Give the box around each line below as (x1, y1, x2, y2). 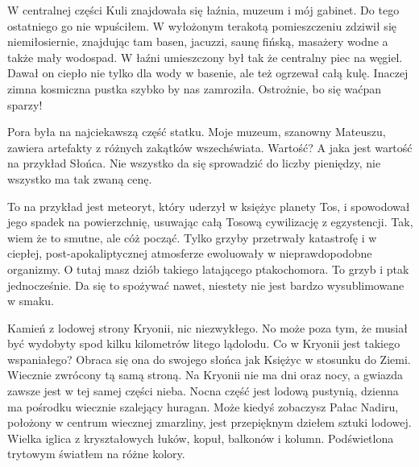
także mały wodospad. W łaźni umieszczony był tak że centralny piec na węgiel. (7, 48, 403, 65)
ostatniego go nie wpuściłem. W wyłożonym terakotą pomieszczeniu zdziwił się (7, 17, 396, 34)
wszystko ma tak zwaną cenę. (7, 170, 152, 187)
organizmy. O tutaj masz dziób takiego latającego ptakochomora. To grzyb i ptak (7, 260, 409, 277)
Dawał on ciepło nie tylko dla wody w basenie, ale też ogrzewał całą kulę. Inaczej (7, 64, 409, 81)
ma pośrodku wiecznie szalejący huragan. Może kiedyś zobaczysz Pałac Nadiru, (7, 398, 399, 415)
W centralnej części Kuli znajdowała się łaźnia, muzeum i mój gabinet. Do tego (7, 2, 400, 18)
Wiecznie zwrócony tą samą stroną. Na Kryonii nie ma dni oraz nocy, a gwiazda (7, 366, 404, 383)
